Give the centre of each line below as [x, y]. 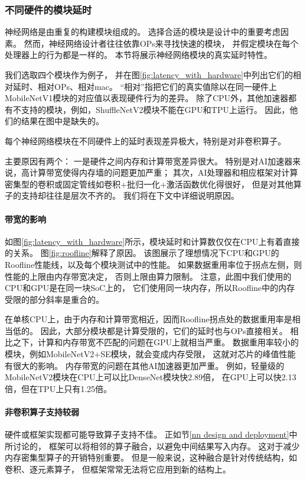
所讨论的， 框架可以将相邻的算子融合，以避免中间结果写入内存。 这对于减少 [152, 446]
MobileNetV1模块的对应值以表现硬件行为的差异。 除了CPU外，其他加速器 [147, 98]
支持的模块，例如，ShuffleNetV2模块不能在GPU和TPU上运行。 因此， [155, 109]
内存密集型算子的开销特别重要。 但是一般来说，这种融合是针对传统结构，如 [151, 457]
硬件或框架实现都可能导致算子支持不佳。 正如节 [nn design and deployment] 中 [151, 434]
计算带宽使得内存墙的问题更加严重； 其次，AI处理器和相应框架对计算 [164, 172]
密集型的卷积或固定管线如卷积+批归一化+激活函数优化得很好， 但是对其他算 [153, 184]
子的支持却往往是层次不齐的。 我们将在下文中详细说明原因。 [122, 195]
